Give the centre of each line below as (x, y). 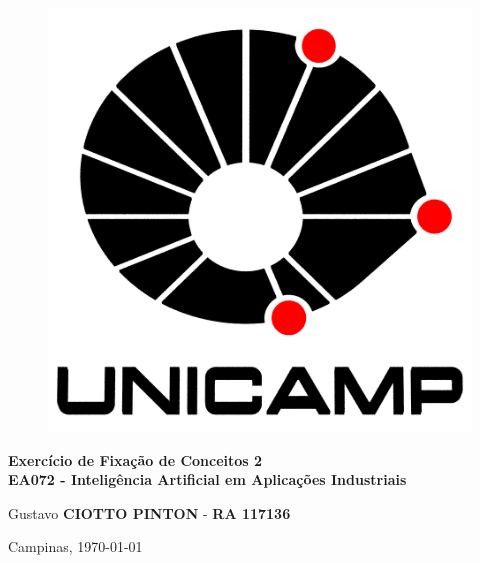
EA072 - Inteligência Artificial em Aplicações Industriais (207, 479)
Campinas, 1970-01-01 (75, 546)
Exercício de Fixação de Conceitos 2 (135, 459)
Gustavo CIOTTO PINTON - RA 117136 (149, 512)
